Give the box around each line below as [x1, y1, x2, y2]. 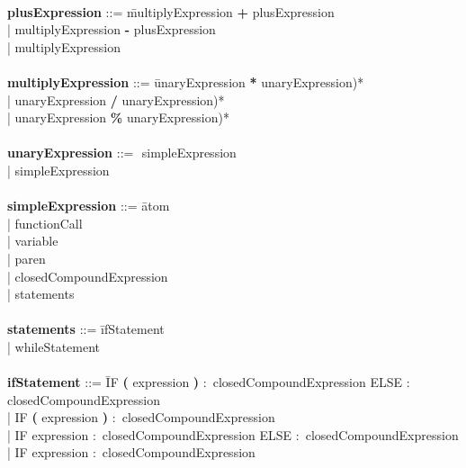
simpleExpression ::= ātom [7, 196, 170, 215]
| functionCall [7, 213, 83, 232]
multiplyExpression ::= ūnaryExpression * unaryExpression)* [7, 72, 364, 91]
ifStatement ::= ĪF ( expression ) [7, 373, 200, 391]
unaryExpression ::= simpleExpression [7, 143, 237, 162]
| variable [7, 231, 58, 250]
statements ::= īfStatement [7, 319, 165, 338]
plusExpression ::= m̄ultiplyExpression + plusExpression [7, 2, 335, 21]
